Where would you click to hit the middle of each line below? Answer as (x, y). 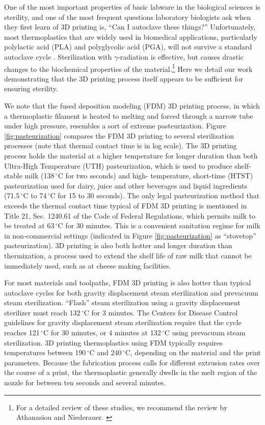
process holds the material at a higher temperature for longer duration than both (131, 155)
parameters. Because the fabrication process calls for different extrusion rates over (132, 362)
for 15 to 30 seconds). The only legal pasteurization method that (159, 195)
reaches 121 (22, 333)
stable (13, 176)
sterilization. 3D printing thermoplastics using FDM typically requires (113, 342)
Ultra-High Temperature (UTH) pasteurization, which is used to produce (118, 165)
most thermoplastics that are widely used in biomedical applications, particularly (131, 36)
